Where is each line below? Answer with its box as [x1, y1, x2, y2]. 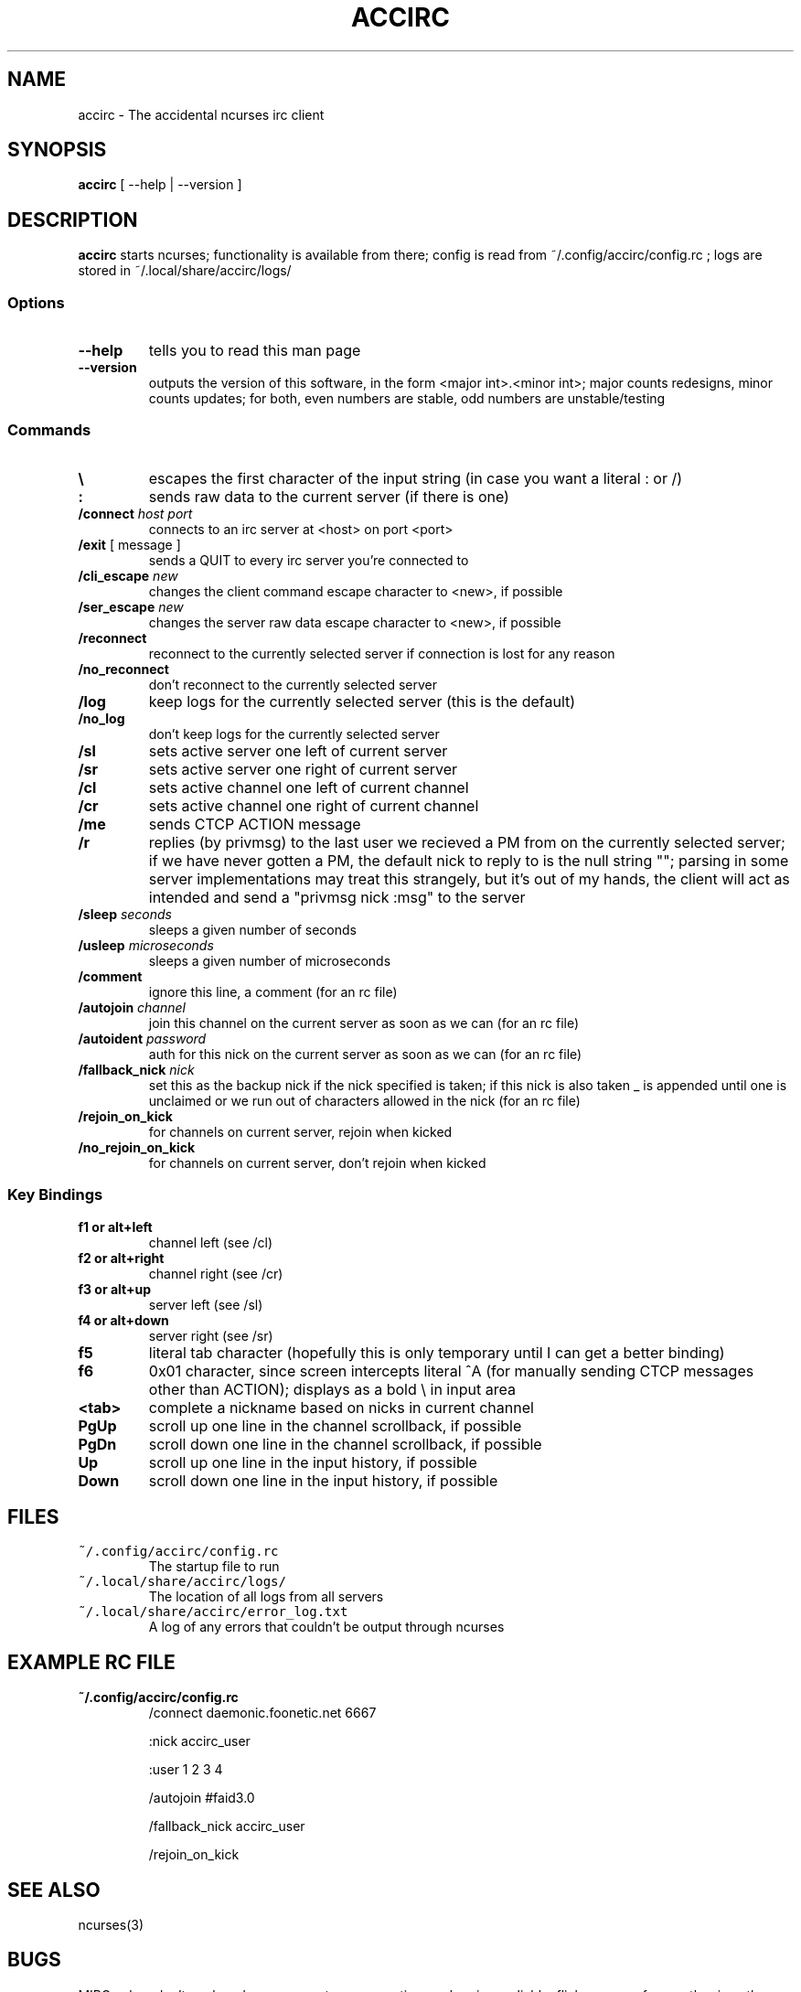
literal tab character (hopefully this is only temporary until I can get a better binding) [148, 1343, 725, 1362]
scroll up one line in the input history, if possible [148, 1452, 477, 1472]
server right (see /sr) [148, 1327, 273, 1344]
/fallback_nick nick [78, 1061, 195, 1077]
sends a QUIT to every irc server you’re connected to [148, 552, 469, 568]
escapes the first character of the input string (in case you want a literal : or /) [148, 468, 683, 487]
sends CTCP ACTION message [148, 814, 361, 833]
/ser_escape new [78, 598, 184, 615]
